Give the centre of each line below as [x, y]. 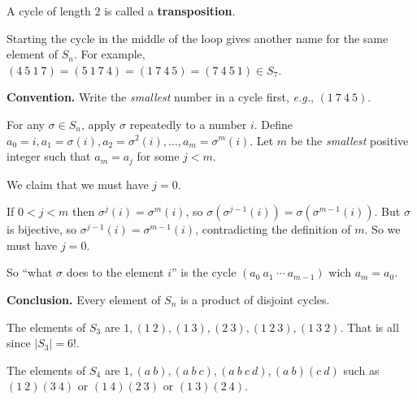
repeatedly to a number [188, 124]
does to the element [115, 272]
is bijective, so [42, 229]
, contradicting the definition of [273, 229]
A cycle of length [49, 11]
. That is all [369, 327]
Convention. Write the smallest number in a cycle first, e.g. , [160, 97]
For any [26, 124]
